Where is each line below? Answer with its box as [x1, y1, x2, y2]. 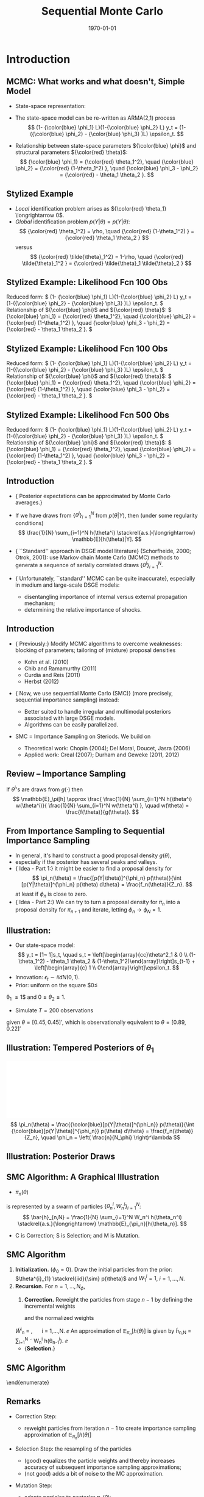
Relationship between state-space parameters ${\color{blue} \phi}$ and [15, 142, 197, 149]
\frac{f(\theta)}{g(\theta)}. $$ [66, 808, 139, 816]
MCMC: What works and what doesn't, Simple [6, 76, 185, 87]
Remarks [6, 1396, 41, 1407]
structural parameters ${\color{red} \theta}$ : [15, 148, 128, 156]
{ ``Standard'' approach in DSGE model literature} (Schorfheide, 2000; [15, 548, 192, 555]
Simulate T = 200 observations [15, 1006, 94, 1014]
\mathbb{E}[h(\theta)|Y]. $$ [72, 535, 142, 543]
